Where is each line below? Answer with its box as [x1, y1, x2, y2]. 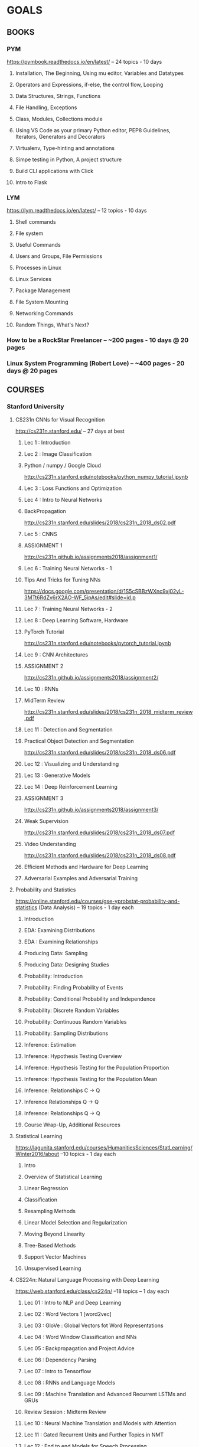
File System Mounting [15, 299, 68, 306]
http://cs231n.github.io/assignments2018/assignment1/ [24, 553, 158, 560]
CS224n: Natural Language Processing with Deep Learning [15, 1276, 159, 1283]
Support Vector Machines [24, 1253, 87, 1260]
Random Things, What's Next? [15, 321, 90, 328]
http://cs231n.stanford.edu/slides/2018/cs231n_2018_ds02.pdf [24, 519, 176, 526]
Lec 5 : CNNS [24, 530, 58, 537]
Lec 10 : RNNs [24, 685, 58, 693]
